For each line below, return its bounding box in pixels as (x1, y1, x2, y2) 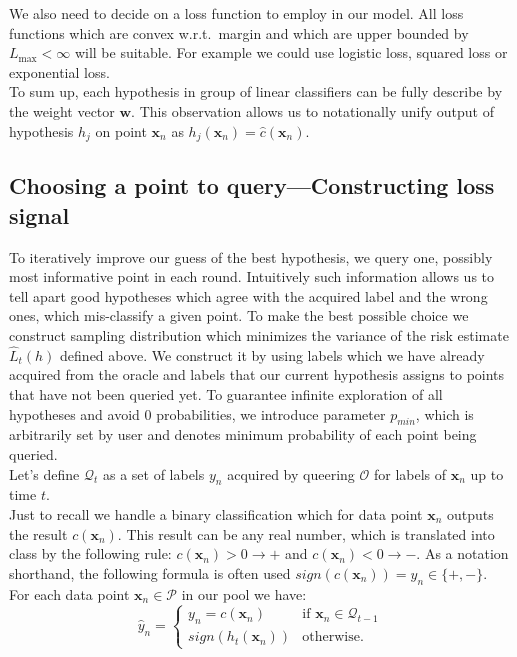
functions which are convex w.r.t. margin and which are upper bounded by (9, 22, 469, 43)
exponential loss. (9, 61, 110, 82)
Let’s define (9, 463, 80, 484)
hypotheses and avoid (9, 403, 140, 424)
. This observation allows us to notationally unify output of (131, 100, 494, 121)
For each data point (9, 583, 130, 604)
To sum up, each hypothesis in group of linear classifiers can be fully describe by (9, 81, 503, 102)
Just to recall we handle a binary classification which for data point (9, 503, 423, 524)
